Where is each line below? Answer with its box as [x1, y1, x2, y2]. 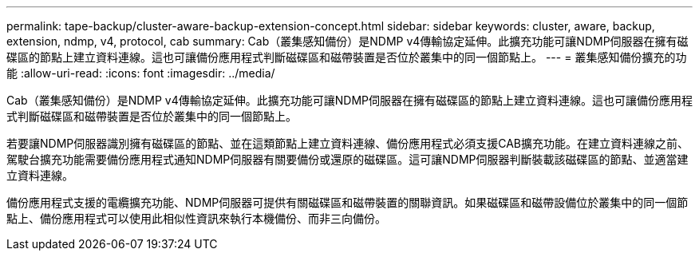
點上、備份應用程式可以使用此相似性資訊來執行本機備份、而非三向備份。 [6, 212, 386, 225]
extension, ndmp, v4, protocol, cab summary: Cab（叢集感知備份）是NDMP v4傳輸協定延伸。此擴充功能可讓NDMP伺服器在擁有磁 [6, 34, 689, 48]
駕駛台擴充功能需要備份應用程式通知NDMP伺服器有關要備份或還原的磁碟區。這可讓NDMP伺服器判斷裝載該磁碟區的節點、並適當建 [6, 152, 689, 166]
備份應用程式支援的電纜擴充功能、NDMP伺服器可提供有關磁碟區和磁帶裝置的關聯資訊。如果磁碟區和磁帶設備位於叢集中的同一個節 [6, 196, 689, 209]
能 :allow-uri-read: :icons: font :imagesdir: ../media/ [6, 66, 275, 80]
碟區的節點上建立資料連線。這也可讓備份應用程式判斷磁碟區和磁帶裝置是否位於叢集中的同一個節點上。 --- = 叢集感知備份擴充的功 [6, 50, 687, 64]
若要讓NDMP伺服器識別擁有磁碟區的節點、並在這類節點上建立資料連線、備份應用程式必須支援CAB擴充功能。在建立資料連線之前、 [6, 136, 689, 150]
